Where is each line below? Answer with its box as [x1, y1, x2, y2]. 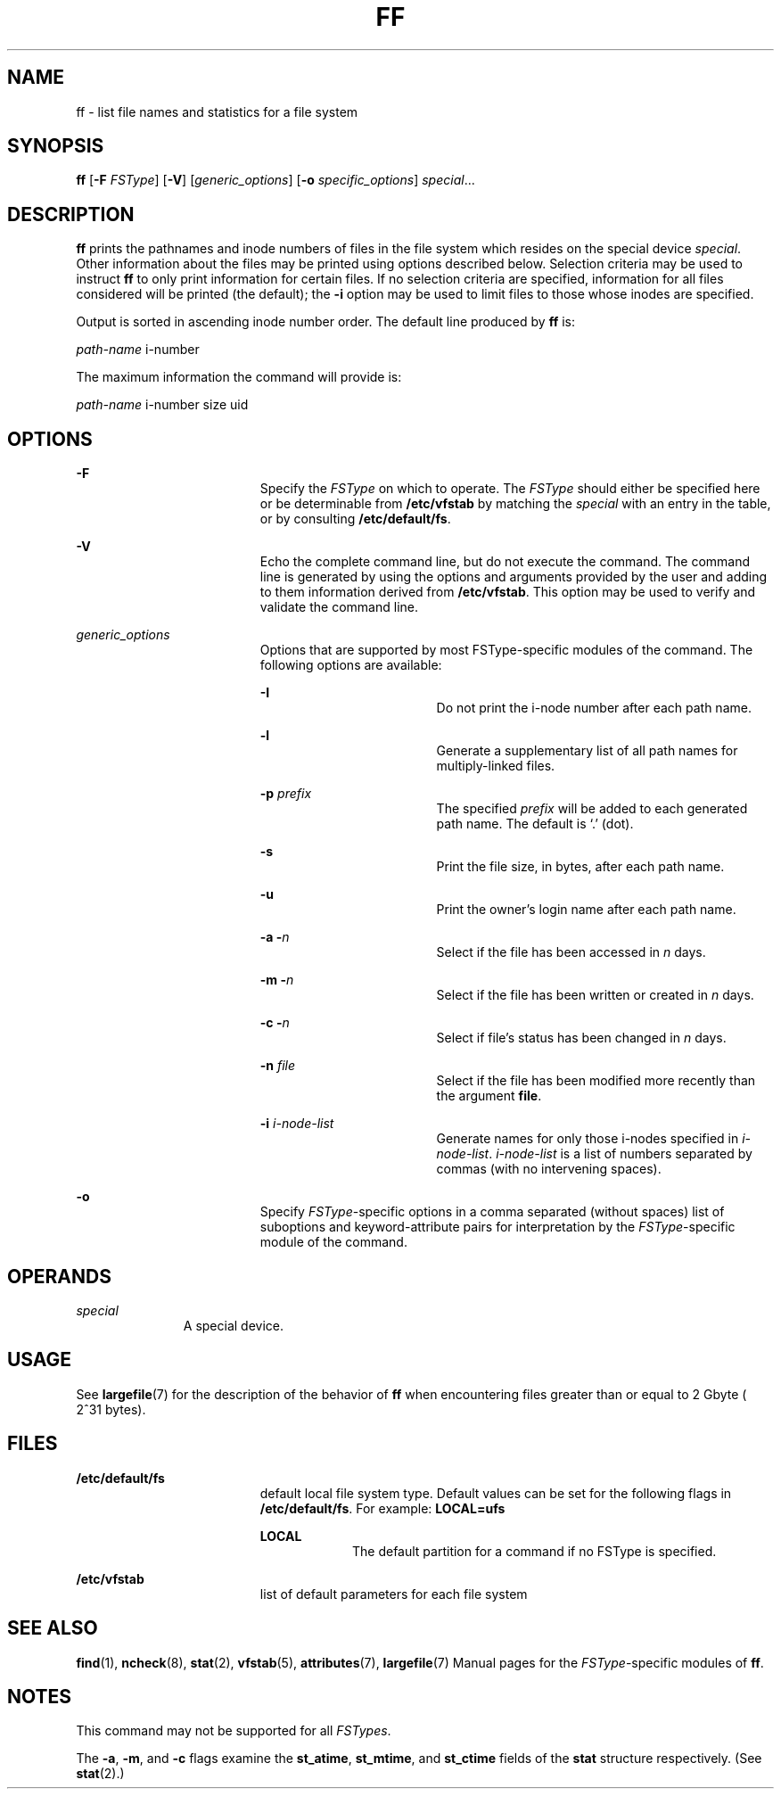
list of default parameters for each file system [259, 1586, 528, 1602]
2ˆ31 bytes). [76, 1401, 146, 1417]
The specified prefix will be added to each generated [436, 801, 748, 817]
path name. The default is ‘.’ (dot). [436, 816, 634, 832]
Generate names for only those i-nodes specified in [436, 1131, 739, 1147]
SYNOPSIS [7, 135, 104, 158]
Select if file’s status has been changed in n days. [436, 1030, 727, 1046]
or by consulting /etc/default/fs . [259, 511, 451, 527]
